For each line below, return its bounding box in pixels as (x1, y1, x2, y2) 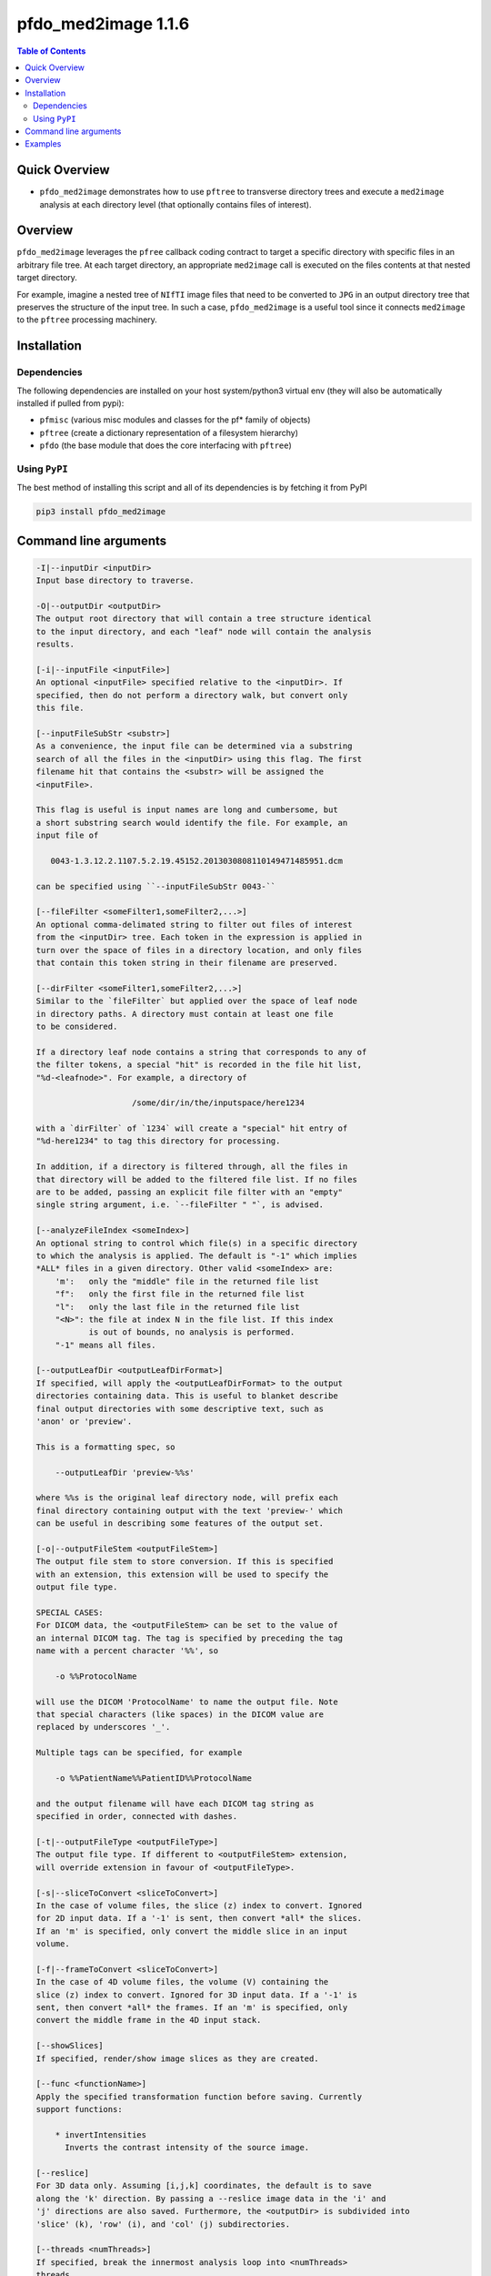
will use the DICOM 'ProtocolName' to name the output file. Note (35, 1696, 338, 1707)
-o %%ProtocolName (55, 1671, 137, 1682)
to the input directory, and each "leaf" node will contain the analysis (35, 626, 372, 636)
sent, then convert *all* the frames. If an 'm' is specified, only (35, 2003, 348, 2013)
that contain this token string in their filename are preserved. (35, 957, 338, 968)
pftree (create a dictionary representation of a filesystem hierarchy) (39, 427, 299, 438)
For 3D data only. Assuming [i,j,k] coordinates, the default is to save (35, 2180, 372, 2191)
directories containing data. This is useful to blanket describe (35, 1391, 338, 1401)
